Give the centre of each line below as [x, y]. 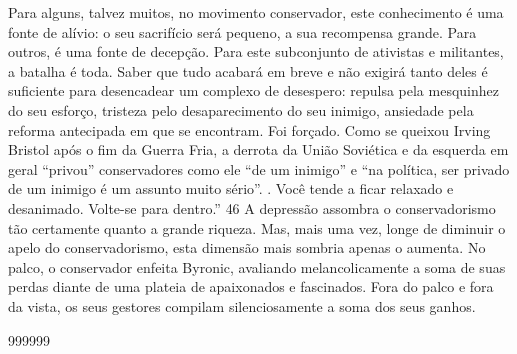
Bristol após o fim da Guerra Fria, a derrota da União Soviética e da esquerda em [258, 149]
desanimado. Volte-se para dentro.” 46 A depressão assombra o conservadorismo [252, 207]
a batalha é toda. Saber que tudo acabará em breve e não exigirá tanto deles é [248, 70]
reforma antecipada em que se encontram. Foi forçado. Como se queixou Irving [249, 129]
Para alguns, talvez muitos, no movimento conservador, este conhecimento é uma [256, 12]
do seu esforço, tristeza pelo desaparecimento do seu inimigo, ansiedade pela [241, 109]
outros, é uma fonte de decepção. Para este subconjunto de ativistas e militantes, [256, 51]
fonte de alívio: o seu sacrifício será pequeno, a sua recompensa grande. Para [242, 31]
